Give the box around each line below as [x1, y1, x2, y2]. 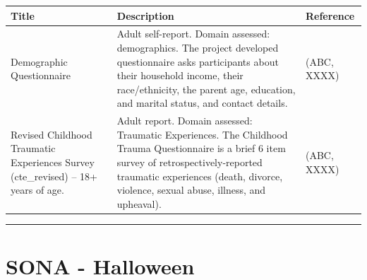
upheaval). [116, 196, 162, 211]
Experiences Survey [11, 154, 95, 169]
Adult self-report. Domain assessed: [116, 26, 270, 41]
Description [116, 8, 174, 23]
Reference [306, 8, 355, 23]
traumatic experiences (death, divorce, [116, 168, 283, 183]
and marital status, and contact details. [116, 95, 288, 110]
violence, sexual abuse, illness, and [116, 182, 266, 197]
